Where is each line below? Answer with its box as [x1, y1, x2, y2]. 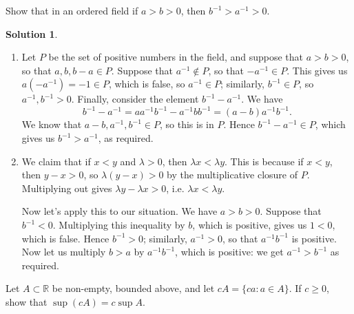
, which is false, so [108, 76, 185, 91]
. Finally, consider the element [71, 92, 199, 106]
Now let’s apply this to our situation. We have [21, 204, 218, 218]
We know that [21, 117, 82, 132]
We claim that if [21, 154, 91, 168]
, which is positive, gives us [192, 218, 307, 232]
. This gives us [287, 63, 348, 77]
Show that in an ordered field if [6, 3, 138, 17]
